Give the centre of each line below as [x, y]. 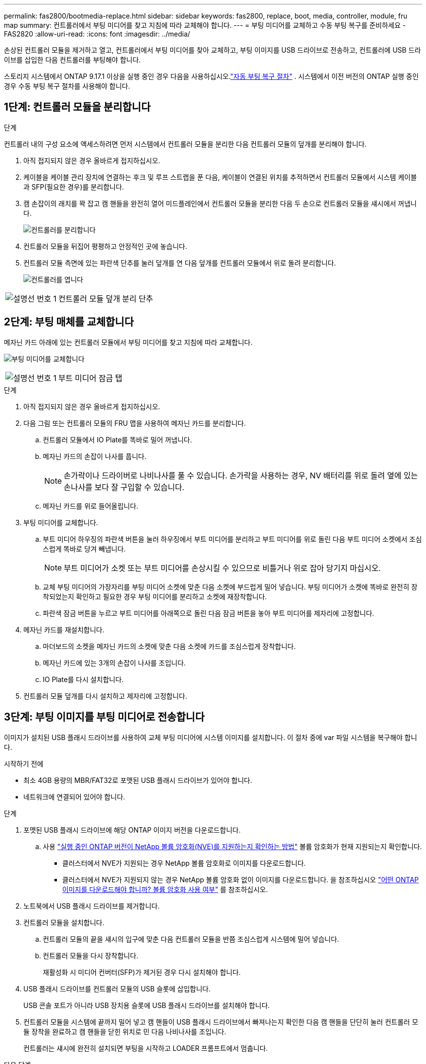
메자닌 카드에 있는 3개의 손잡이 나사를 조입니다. [114, 663]
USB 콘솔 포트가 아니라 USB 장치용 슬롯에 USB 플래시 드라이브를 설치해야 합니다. [147, 1005]
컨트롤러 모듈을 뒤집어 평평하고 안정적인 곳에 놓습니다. [105, 246]
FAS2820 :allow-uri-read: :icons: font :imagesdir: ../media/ [97, 34]
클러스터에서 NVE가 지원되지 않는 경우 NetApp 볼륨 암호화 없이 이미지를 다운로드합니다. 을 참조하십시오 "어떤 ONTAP [241, 879]
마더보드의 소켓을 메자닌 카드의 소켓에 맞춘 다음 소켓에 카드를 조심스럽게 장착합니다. [169, 646]
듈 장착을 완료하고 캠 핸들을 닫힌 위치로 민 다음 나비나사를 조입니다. [125, 1031]
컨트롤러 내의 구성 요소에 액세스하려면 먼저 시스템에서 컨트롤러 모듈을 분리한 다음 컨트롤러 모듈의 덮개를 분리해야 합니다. [185, 144]
